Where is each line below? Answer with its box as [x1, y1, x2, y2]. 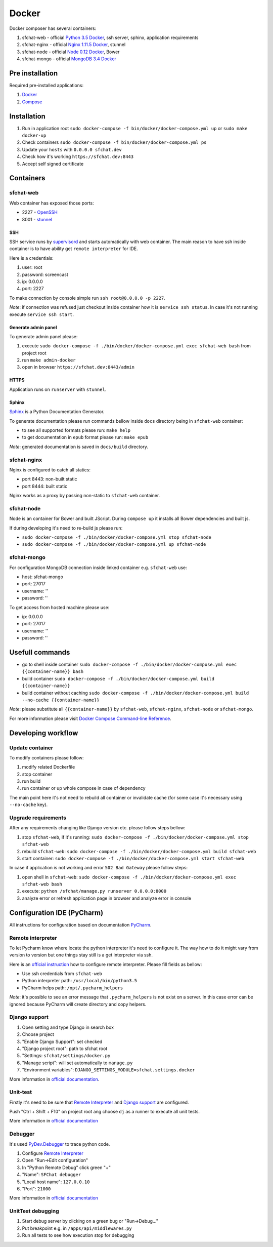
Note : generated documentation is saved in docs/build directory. [9, 444, 149, 450]
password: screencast [22, 271, 68, 277]
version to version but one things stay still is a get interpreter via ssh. [9, 952, 153, 958]
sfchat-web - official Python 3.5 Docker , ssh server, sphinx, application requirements [22, 34, 199, 41]
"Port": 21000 [22, 1185, 51, 1192]
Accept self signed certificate [22, 160, 84, 167]
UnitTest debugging [9, 1208, 59, 1215]
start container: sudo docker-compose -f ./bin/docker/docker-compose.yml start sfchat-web [22, 855, 245, 861]
